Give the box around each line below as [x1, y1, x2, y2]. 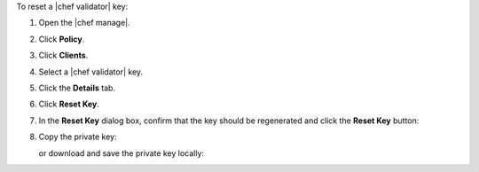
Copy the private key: [38, 131, 117, 142]
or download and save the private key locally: [38, 147, 204, 159]
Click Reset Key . [38, 98, 99, 110]
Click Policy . [38, 34, 85, 44]
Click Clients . [38, 50, 89, 61]
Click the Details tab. [38, 82, 115, 93]
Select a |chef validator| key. [38, 66, 144, 77]
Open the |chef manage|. [38, 18, 130, 28]
